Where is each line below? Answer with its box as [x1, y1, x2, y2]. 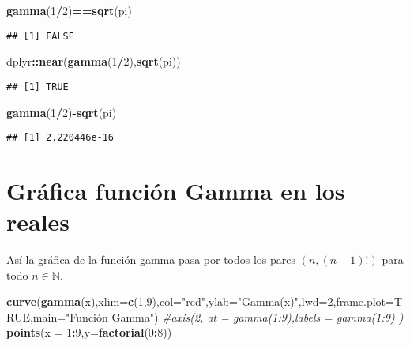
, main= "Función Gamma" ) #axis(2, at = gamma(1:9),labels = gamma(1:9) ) [29, 308, 404, 325]
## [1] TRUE [6, 81, 69, 92]
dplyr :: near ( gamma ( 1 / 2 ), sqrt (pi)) [6, 53, 181, 70]
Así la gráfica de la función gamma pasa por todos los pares [6, 251, 296, 268]
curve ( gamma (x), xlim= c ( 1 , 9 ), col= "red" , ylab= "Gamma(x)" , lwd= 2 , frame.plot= [6, 293, 394, 310]
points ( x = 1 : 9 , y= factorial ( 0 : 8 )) [6, 324, 172, 340]
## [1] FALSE [6, 30, 74, 42]
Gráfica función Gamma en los [6, 174, 345, 206]
